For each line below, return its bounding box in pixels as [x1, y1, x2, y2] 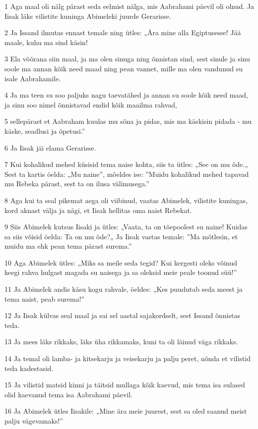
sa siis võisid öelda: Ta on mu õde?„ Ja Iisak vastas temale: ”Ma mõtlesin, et [4, 231, 238, 241]
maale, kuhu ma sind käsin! [4, 37, 88, 47]
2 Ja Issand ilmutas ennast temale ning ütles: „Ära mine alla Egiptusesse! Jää [4, 27, 241, 38]
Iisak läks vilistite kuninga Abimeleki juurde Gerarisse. [4, 10, 171, 21]
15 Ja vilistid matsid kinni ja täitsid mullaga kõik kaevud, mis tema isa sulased [4, 379, 245, 390]
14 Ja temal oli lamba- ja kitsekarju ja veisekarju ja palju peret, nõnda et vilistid [4, 353, 251, 364]
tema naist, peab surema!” [4, 293, 85, 304]
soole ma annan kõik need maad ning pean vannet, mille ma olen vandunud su [4, 63, 243, 73]
